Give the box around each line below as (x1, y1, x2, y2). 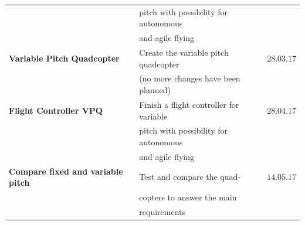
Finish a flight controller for (139, 98, 239, 110)
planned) (139, 84, 171, 96)
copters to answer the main (139, 191, 237, 203)
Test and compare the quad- (139, 171, 241, 183)
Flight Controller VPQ (9, 104, 103, 116)
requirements (139, 205, 185, 217)
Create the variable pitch (139, 46, 229, 59)
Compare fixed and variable (9, 165, 123, 177)
